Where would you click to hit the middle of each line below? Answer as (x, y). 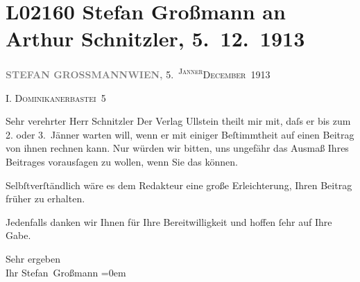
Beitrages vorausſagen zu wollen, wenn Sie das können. (122, 161)
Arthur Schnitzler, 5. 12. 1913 (155, 38)
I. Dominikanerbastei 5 (56, 97)
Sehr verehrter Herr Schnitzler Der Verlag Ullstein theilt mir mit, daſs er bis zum (178, 121)
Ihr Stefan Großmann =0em (66, 272)
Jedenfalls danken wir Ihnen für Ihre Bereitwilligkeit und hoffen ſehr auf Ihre (169, 221)
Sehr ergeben (33, 258)
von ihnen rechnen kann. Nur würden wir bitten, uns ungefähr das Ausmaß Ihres (177, 148)
